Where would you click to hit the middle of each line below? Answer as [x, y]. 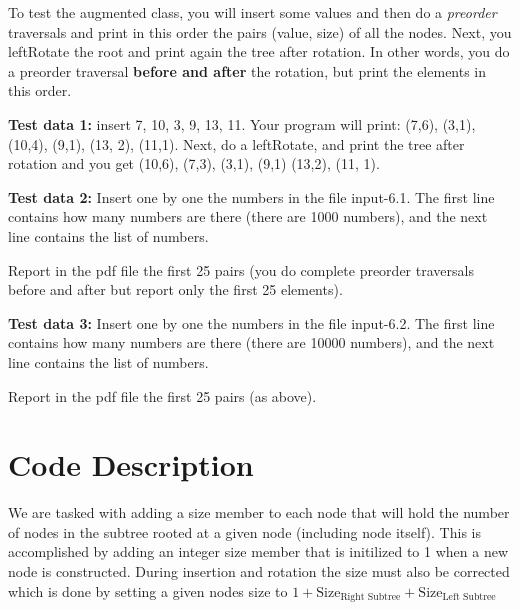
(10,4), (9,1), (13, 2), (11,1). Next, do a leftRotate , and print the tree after [236, 143]
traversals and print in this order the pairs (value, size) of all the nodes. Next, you [260, 31]
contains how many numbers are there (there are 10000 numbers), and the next [251, 342]
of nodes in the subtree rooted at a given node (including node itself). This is [244, 531]
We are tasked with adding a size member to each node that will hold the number [259, 512]
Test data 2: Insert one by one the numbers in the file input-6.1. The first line [251, 196]
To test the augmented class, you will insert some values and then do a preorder [252, 12]
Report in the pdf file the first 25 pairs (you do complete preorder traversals [241, 269]
